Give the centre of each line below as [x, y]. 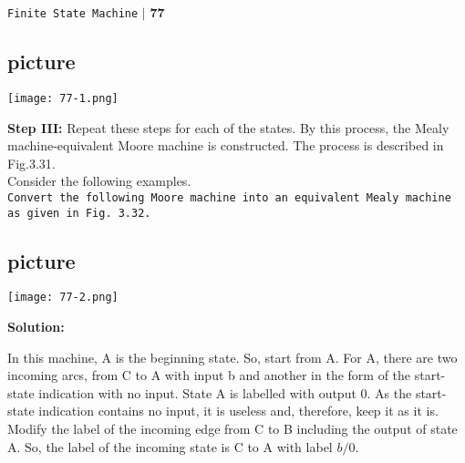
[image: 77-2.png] [63, 298]
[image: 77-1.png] [63, 98]
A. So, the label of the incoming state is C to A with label [170, 446]
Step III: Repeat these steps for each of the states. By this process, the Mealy [228, 127]
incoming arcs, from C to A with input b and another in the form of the [209, 375]
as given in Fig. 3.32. [79, 213]
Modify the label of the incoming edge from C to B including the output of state [232, 429]
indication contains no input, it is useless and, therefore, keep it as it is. [238, 411]
